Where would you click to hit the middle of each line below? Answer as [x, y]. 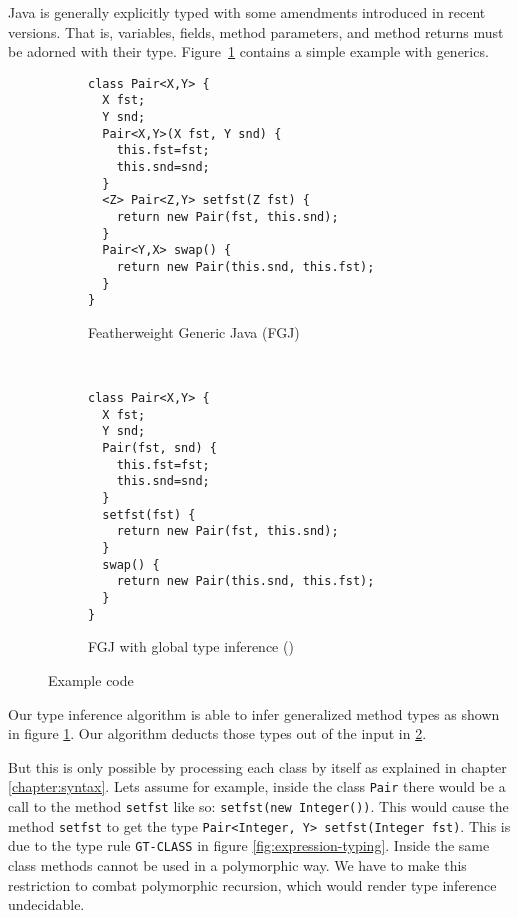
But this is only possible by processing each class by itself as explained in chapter [257, 766]
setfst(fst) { [149, 514]
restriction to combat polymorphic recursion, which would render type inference [252, 884]
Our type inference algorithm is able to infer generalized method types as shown [254, 713]
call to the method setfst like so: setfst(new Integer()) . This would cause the [258, 805]
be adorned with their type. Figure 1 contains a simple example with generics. [248, 51]
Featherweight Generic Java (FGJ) [194, 331]
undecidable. [46, 904]
